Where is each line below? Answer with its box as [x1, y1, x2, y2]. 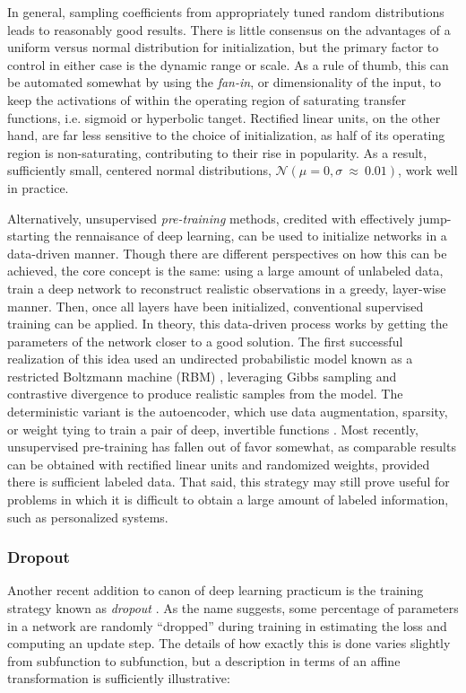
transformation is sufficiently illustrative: [7, 669, 230, 688]
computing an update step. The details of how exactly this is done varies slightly [7, 634, 451, 653]
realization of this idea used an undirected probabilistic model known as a [7, 349, 413, 368]
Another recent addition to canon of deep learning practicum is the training [7, 581, 424, 600]
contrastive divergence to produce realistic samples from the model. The [7, 384, 403, 403]
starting [7, 226, 50, 245]
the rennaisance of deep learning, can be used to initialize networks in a [54, 226, 447, 245]
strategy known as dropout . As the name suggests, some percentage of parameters [7, 599, 459, 618]
